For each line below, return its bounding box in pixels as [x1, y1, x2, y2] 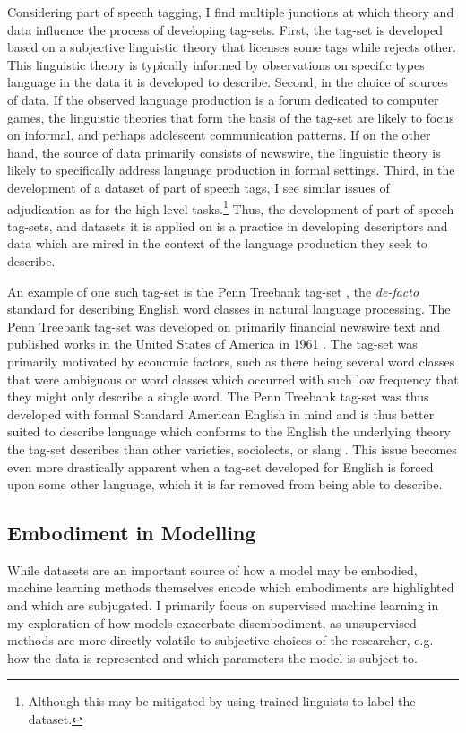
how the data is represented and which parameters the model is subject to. [7, 648, 418, 667]
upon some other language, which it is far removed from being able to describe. [7, 475, 443, 494]
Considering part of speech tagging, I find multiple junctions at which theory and [7, 3, 454, 21]
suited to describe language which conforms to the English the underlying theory [7, 422, 451, 441]
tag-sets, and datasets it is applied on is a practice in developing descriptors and [7, 216, 448, 235]
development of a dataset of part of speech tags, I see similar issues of [7, 177, 390, 196]
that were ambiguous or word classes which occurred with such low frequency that [7, 369, 459, 388]
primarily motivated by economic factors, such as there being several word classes [7, 351, 455, 370]
